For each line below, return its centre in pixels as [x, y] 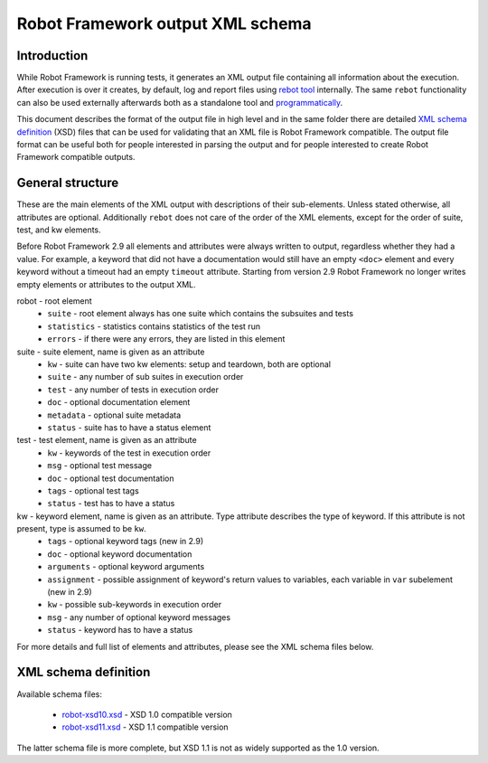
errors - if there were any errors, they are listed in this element [166, 339]
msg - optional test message [100, 466]
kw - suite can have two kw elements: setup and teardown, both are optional [189, 364]
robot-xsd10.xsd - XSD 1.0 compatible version [147, 714]
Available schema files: [60, 694]
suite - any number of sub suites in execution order [145, 377]
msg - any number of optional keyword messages [139, 617]
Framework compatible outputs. [76, 157]
